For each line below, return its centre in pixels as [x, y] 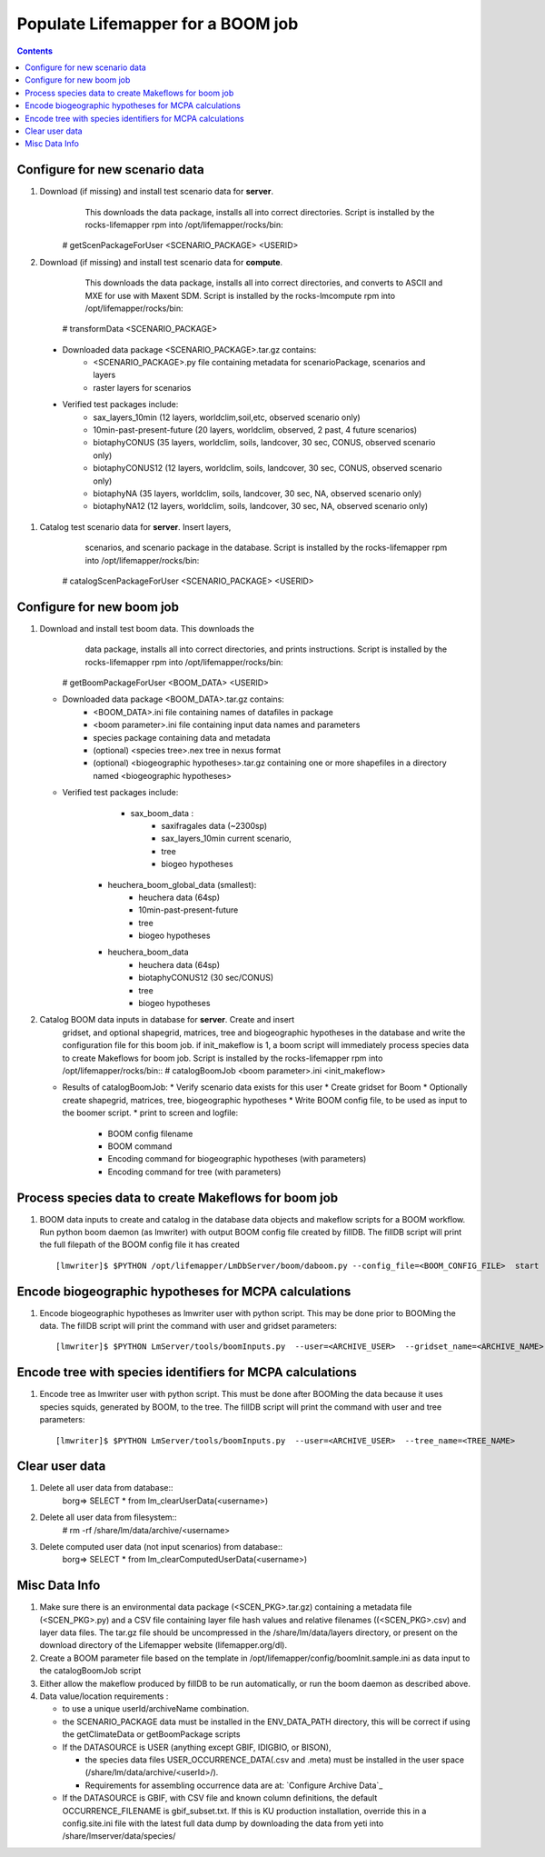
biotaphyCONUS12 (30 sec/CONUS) [206, 978]
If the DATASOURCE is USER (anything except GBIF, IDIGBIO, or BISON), [197, 1747]
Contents [35, 51]
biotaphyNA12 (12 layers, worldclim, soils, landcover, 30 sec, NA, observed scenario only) [261, 506]
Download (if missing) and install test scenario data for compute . [161, 262]
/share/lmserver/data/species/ [119, 1836]
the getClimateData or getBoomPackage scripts [151, 1734]
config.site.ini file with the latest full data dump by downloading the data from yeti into [223, 1823]
